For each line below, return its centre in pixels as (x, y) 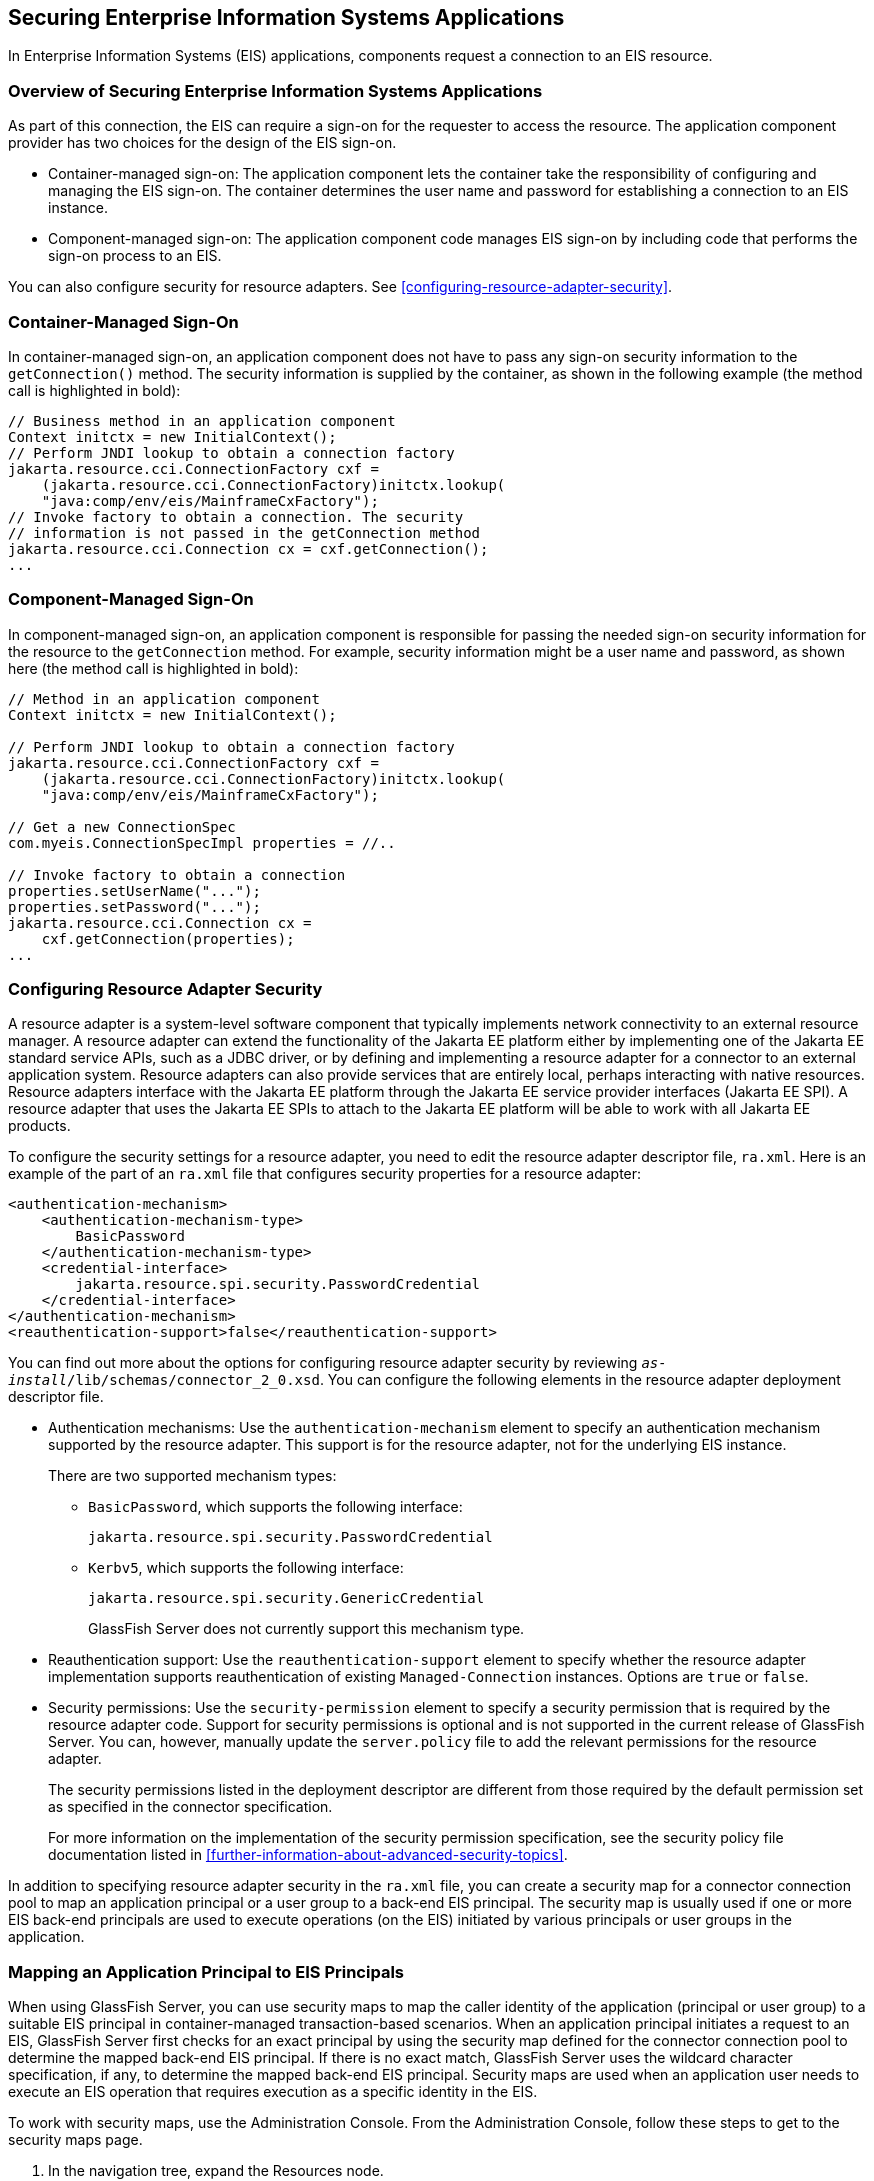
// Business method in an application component (202, 420)
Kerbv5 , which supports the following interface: (246, 1568)
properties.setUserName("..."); (134, 890)
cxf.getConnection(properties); (168, 938)
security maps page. (75, 2140)
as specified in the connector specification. (190, 1807)
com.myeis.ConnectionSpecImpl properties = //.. (202, 842)
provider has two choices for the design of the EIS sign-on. (202, 143)
